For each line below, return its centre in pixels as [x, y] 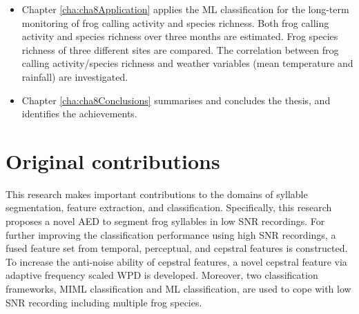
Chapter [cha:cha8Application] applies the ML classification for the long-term [185, 9]
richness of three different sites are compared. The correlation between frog [180, 49]
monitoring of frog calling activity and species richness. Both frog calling [175, 22]
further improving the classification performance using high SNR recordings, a [171, 234]
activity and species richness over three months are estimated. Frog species [180, 36]
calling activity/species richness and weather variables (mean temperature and [187, 63]
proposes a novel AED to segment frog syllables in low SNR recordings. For [165, 221]
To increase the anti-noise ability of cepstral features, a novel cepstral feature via [176, 261]
